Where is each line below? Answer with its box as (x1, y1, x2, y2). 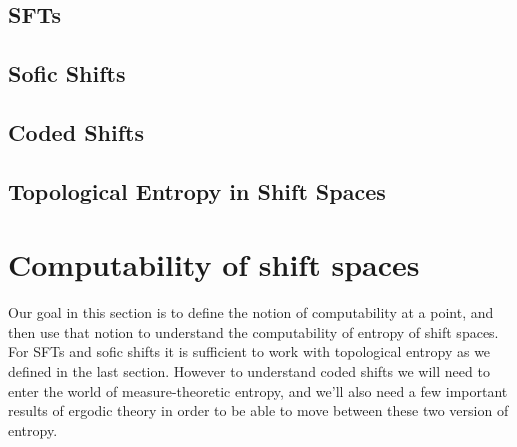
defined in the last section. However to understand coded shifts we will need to (8, 361, 490, 382)
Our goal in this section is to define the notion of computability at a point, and (8, 302, 494, 323)
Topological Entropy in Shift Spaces (8, 175, 386, 206)
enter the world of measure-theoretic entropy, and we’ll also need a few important (8, 380, 508, 401)
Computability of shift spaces (8, 244, 420, 285)
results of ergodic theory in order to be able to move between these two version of (8, 400, 509, 421)
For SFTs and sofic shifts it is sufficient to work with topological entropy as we (8, 341, 491, 362)
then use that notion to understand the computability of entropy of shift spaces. (8, 321, 499, 342)
